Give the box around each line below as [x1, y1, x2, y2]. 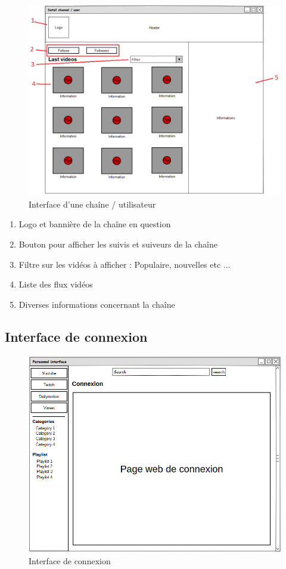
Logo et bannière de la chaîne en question [18, 218, 171, 230]
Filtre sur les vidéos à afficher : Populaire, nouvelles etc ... [18, 258, 231, 270]
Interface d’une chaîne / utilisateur [29, 197, 156, 210]
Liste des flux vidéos [18, 278, 93, 290]
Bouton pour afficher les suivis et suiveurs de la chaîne [18, 237, 217, 250]
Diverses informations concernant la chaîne [18, 298, 175, 310]
